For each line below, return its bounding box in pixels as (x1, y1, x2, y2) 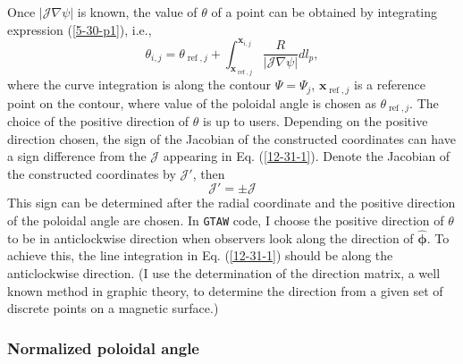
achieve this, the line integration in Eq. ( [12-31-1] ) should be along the (7, 246, 393, 265)
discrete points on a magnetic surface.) (7, 299, 219, 317)
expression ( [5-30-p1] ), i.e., (7, 20, 152, 38)
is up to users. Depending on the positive (203, 112, 428, 131)
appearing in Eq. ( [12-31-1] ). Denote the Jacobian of (163, 147, 450, 165)
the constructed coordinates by (7, 164, 176, 182)
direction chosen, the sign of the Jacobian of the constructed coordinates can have (7, 129, 456, 148)
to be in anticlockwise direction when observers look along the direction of (7, 228, 414, 247)
